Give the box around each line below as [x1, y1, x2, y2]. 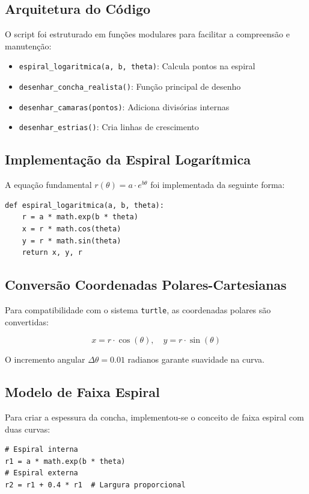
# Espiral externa [5, 469, 78, 478]
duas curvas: [5, 422, 50, 435]
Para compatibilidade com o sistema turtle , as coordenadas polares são [5, 303, 271, 316]
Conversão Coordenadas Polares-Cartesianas [5, 275, 287, 294]
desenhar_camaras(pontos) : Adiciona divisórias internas [19, 100, 230, 113]
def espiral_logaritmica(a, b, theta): [5, 201, 164, 210]
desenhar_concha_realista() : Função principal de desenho [19, 80, 241, 93]
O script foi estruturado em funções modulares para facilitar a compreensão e [5, 28, 290, 40]
